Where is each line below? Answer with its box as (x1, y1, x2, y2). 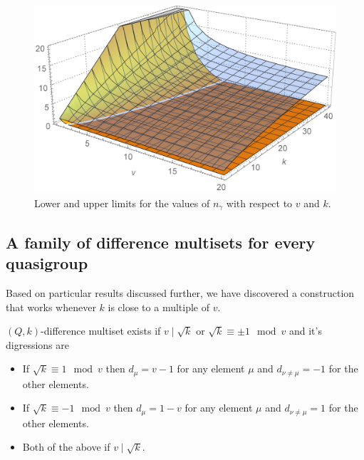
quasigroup (6, 252, 88, 274)
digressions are (6, 337, 69, 352)
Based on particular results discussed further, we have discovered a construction (6, 285, 355, 300)
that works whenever (6, 299, 96, 314)
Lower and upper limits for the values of (34, 195, 210, 210)
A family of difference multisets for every (6, 231, 316, 253)
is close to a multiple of (108, 299, 210, 314)
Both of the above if (22, 439, 110, 454)
